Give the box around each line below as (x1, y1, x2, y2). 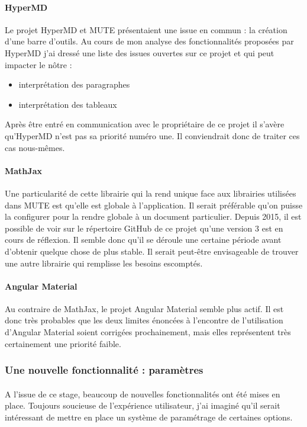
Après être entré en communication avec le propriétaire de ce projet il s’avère (5, 118, 285, 130)
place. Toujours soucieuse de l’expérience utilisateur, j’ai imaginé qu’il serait (5, 399, 280, 412)
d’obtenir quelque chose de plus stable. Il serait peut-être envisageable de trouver (5, 245, 299, 257)
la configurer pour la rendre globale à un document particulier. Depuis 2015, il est (5, 210, 302, 223)
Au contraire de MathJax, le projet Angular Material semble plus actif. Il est (5, 302, 284, 314)
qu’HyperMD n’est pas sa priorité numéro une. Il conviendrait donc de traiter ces (5, 129, 300, 142)
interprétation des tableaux (18, 98, 117, 110)
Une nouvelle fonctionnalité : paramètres (5, 362, 203, 377)
